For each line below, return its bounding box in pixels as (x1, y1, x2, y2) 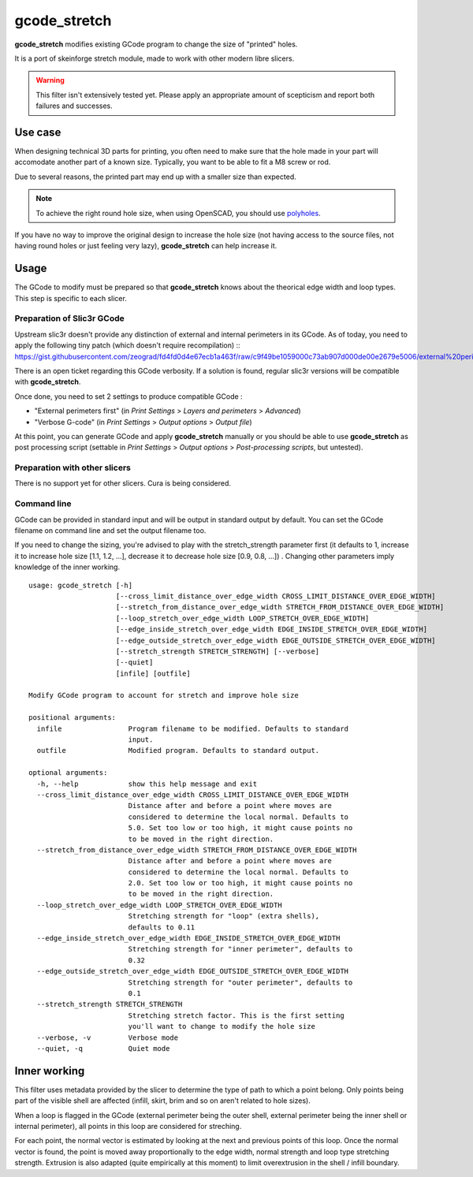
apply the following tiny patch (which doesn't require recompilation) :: (14, 341, 240, 350)
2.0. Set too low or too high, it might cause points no (128, 879, 353, 888)
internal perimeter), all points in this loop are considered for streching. (14, 1122, 242, 1131)
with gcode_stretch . (14, 377, 81, 386)
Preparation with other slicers (14, 462, 132, 473)
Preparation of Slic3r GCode (14, 313, 125, 324)
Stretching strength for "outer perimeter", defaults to (128, 978, 353, 987)
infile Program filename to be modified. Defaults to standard (36, 724, 349, 733)
